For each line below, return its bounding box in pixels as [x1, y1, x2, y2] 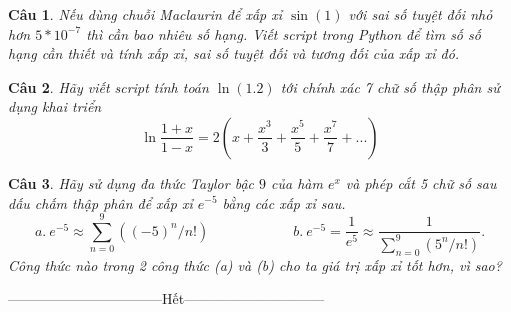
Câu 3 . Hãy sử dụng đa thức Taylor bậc [8, 172, 254, 193]
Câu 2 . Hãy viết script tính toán [8, 76, 209, 97]
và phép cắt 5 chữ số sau [345, 172, 497, 193]
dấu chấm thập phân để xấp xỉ [8, 192, 193, 213]
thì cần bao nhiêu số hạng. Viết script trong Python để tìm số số [86, 23, 481, 44]
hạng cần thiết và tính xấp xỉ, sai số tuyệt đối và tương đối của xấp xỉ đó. [8, 43, 460, 64]
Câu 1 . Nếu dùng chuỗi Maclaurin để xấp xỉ [8, 4, 283, 24]
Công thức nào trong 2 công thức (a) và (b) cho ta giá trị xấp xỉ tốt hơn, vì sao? [8, 254, 502, 275]
